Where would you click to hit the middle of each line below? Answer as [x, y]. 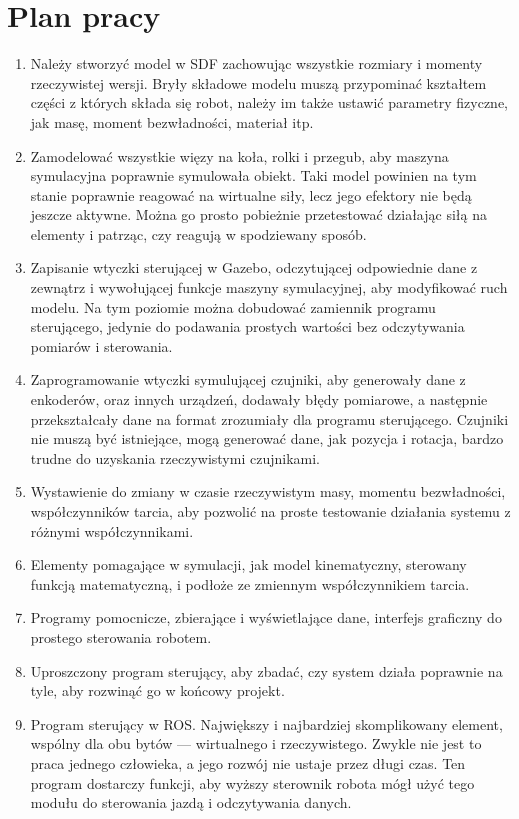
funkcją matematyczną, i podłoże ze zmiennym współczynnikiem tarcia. [250, 583]
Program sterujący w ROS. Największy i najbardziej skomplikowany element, [266, 723]
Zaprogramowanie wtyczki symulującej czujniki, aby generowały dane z [248, 379]
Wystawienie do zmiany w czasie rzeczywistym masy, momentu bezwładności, [268, 491]
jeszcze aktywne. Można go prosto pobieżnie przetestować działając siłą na [258, 214]
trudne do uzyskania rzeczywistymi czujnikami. [175, 457]
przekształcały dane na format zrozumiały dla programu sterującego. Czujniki [269, 418]
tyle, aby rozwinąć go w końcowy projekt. [157, 690]
